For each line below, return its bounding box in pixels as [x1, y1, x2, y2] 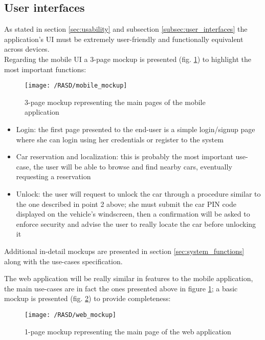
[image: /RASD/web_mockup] [25, 311, 116, 318]
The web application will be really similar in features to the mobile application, [4, 273, 253, 284]
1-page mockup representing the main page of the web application [25, 326, 231, 336]
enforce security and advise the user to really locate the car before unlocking [16, 218, 256, 229]
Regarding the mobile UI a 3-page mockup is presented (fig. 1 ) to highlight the [4, 53, 252, 64]
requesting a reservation [16, 171, 91, 182]
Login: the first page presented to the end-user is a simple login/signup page [16, 124, 255, 135]
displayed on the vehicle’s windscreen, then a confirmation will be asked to [16, 208, 250, 219]
